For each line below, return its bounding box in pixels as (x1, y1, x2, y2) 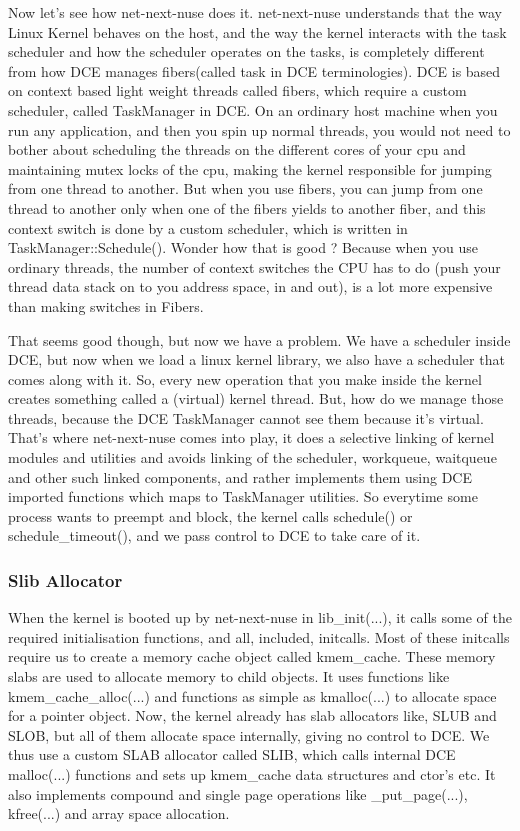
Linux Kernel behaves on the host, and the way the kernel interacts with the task (8, 21, 507, 42)
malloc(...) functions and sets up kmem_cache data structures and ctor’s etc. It (8, 764, 496, 784)
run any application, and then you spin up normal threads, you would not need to (8, 119, 511, 140)
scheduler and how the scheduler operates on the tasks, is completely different (8, 41, 485, 62)
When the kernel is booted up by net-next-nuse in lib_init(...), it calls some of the (8, 607, 512, 628)
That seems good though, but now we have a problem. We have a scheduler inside (8, 329, 511, 350)
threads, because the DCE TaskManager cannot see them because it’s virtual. (8, 407, 484, 428)
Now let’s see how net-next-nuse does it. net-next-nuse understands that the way (8, 2, 503, 22)
